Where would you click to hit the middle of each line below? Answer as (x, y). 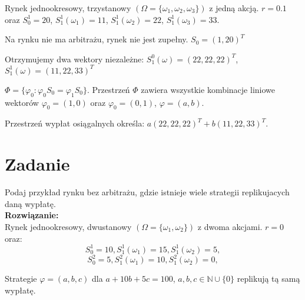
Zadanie (37, 164)
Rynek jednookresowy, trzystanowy (68, 8)
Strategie (21, 279)
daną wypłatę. (30, 203)
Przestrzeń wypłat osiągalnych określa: (75, 123)
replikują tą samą (268, 279)
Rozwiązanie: (32, 215)
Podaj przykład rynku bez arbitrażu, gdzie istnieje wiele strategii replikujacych (147, 192)
